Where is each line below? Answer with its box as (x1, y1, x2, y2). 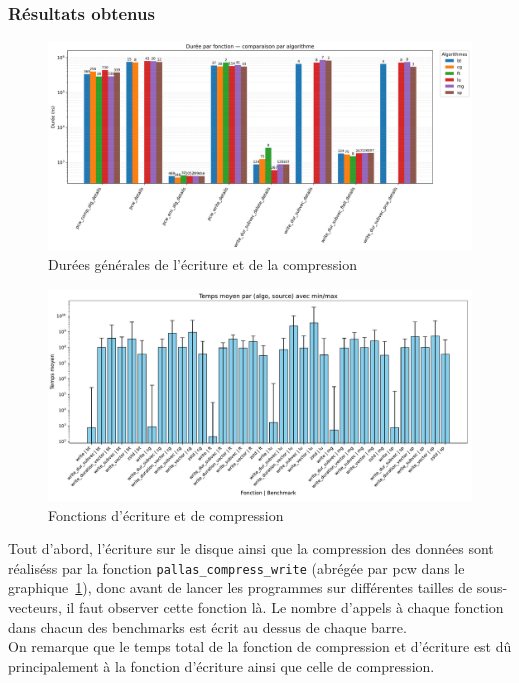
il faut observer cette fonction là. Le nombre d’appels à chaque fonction (66, 596, 504, 617)
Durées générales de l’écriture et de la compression (48, 254, 358, 275)
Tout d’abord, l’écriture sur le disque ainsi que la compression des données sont (8, 538, 494, 559)
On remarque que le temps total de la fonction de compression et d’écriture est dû (8, 636, 512, 657)
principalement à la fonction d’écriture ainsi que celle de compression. (8, 655, 435, 676)
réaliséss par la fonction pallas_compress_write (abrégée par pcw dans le (8, 557, 465, 578)
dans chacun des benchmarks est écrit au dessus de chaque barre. (8, 616, 407, 637)
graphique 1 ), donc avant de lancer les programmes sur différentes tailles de (8, 577, 473, 598)
